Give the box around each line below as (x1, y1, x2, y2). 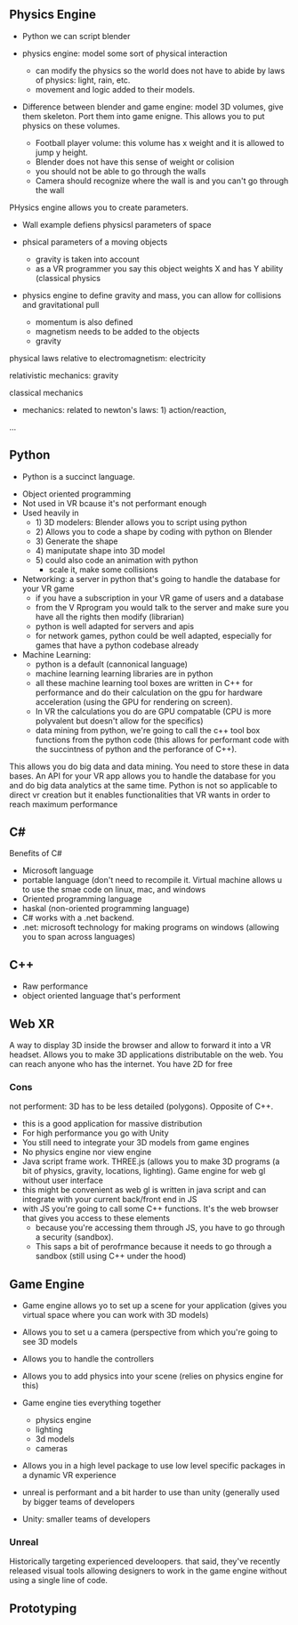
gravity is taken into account (35, 254, 140, 264)
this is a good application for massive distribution (21, 1119, 203, 1129)
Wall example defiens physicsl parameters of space (21, 219, 212, 230)
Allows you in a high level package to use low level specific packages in (21, 1460, 286, 1471)
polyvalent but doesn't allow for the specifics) (35, 715, 204, 726)
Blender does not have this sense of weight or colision (35, 156, 235, 167)
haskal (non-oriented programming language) (21, 903, 189, 914)
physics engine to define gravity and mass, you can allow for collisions (21, 289, 282, 301)
